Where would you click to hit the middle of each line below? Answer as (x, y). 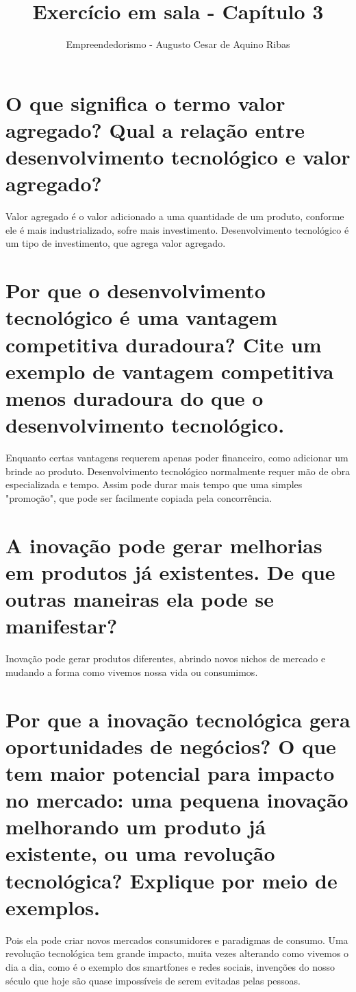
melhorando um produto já (136, 826)
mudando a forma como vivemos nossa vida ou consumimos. (132, 672)
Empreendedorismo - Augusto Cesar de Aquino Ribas (178, 44)
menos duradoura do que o (135, 397)
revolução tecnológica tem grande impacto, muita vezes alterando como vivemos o (177, 953)
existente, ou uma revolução (140, 853)
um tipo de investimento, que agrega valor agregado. (116, 243)
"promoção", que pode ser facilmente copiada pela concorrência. (139, 497)
